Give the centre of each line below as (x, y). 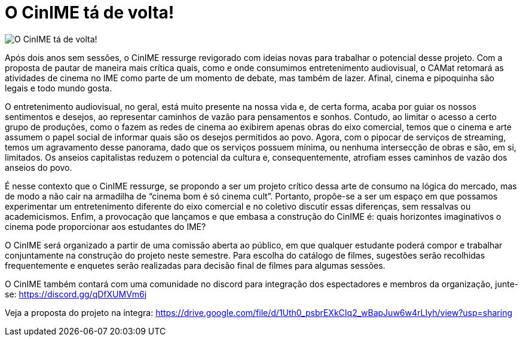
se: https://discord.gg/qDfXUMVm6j (76, 294)
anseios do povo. (39, 167)
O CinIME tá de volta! (90, 13)
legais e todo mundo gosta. (59, 88)
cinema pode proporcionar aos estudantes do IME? (105, 226)
